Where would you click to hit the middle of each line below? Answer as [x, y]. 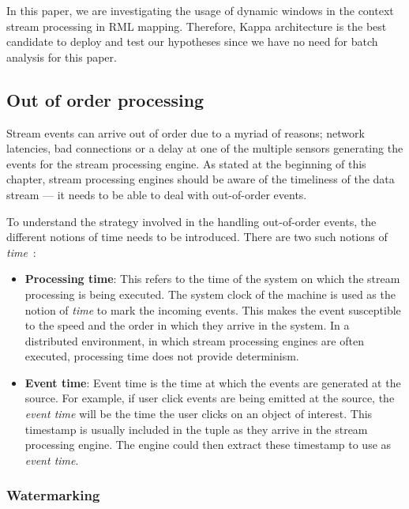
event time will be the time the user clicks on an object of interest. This [199, 414]
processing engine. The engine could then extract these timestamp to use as [208, 445]
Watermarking [53, 495]
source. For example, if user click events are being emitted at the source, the [210, 398]
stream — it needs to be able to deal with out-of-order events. [157, 194]
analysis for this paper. [62, 57]
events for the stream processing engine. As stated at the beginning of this [186, 163]
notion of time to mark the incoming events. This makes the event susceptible [213, 309]
